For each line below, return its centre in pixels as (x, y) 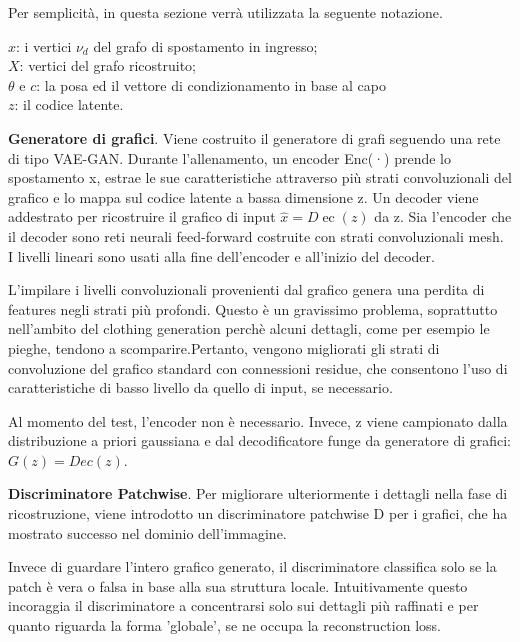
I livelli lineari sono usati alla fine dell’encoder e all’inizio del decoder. (221, 255)
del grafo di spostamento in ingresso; (205, 45)
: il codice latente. (69, 104)
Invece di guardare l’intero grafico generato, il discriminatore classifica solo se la (252, 566)
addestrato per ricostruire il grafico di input (142, 216)
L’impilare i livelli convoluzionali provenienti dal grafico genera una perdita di (246, 289)
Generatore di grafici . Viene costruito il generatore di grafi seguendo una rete (254, 137)
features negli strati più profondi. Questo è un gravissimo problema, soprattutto (253, 308)
